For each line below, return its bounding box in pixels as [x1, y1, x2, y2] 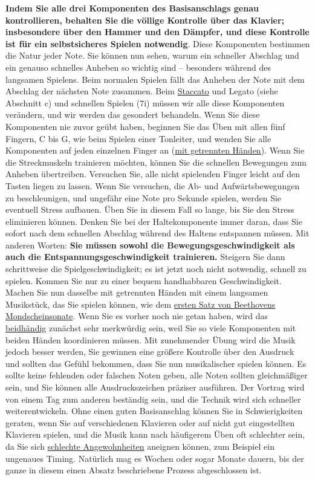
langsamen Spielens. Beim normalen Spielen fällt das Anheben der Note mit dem [5, 73, 305, 85]
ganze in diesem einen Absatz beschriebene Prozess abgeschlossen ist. [5, 464, 262, 476]
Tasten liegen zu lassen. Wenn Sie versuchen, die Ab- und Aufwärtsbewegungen [5, 179, 300, 192]
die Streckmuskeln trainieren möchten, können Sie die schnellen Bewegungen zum [5, 155, 307, 168]
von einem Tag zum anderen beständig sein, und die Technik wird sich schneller [5, 392, 301, 405]
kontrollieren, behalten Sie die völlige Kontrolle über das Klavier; [5, 13, 285, 26]
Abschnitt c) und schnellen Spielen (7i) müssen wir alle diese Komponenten [5, 96, 285, 109]
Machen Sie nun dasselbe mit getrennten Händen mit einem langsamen [5, 286, 268, 299]
